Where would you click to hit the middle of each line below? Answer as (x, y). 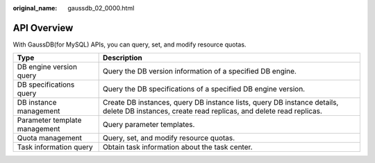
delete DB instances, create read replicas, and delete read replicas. (213, 111)
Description (123, 58)
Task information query (55, 147)
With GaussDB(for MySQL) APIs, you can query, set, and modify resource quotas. (130, 44)
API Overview (43, 28)
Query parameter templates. (149, 125)
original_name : (35, 8)
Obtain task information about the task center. (178, 147)
